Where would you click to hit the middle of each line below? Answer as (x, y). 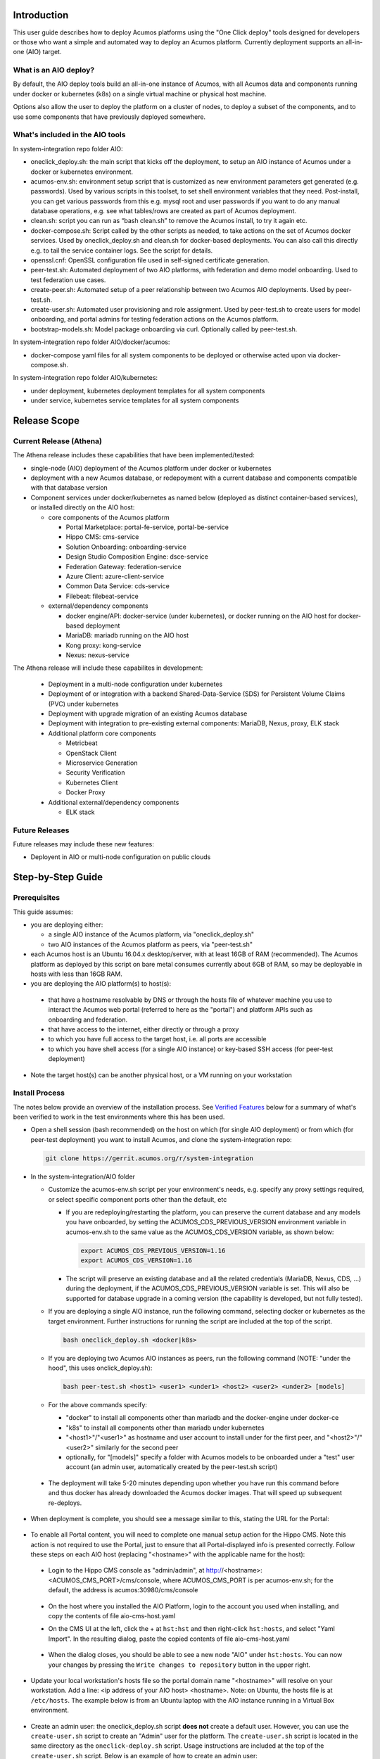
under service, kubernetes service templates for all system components (135, 400)
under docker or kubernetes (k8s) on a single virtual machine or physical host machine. (140, 94)
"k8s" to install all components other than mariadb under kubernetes (165, 1428)
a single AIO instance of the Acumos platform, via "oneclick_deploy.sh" (151, 934)
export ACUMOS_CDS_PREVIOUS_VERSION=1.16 (153, 1250)
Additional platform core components (102, 733)
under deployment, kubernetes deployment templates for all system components (148, 390)
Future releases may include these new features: (83, 844)
